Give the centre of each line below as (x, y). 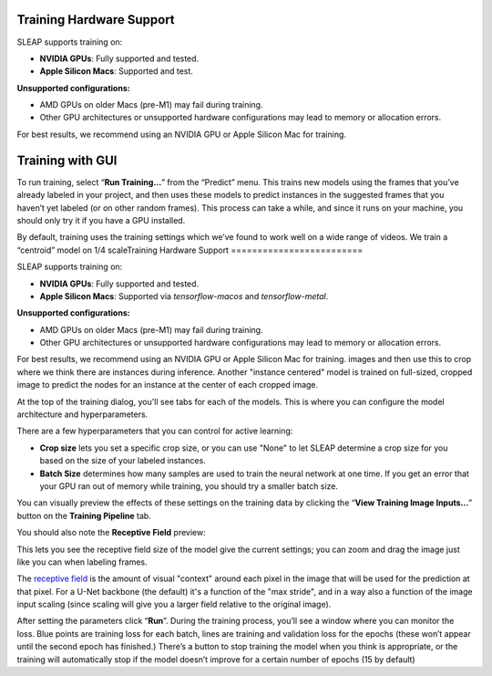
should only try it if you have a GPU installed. (101, 220)
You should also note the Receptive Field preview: (111, 533)
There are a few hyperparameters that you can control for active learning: (155, 431)
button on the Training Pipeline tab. (84, 515)
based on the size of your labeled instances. (123, 461)
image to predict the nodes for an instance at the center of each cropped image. (168, 385)
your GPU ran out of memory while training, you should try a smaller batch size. (189, 486)
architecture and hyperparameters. (82, 414)
